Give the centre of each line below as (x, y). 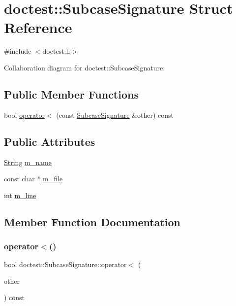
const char (19, 179)
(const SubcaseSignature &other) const (115, 115)
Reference (38, 27)
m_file (53, 179)
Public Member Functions (71, 94)
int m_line (20, 195)
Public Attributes (50, 141)
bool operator (24, 115)
